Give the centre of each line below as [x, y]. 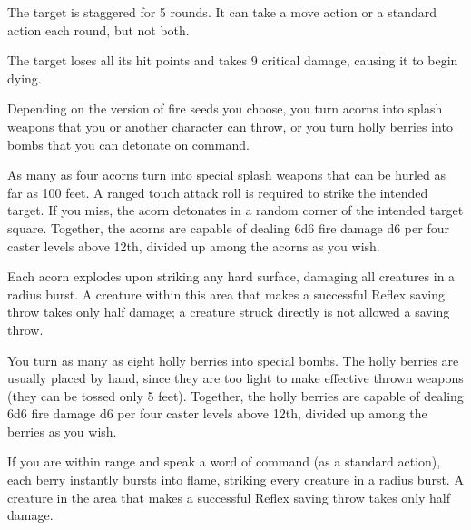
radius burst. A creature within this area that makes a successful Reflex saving [226, 294]
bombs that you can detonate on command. [128, 144]
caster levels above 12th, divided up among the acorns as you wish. [194, 245]
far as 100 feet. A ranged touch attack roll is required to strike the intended [218, 192]
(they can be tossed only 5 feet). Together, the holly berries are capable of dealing [235, 395]
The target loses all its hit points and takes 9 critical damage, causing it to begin [233, 60]
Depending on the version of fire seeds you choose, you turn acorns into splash [225, 108]
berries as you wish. [62, 431]
